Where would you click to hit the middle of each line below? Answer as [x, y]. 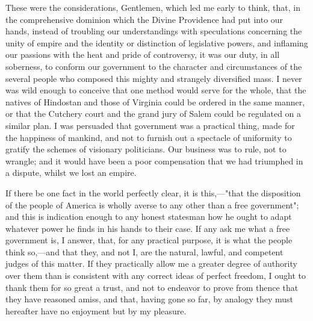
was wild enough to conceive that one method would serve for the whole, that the [156, 90]
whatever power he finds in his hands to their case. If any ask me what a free [148, 228]
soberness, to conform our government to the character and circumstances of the [154, 66]
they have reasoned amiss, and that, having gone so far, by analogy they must [150, 299]
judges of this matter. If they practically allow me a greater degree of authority [151, 263]
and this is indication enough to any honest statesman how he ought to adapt [149, 217]
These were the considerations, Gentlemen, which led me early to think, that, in [153, 7]
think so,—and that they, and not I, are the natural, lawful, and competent [144, 251]
